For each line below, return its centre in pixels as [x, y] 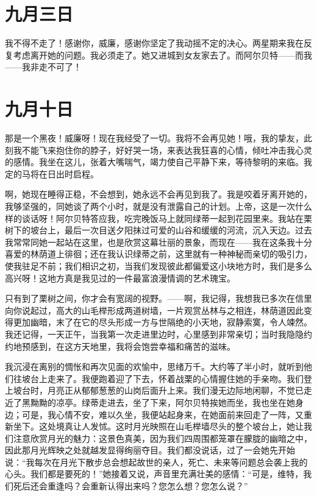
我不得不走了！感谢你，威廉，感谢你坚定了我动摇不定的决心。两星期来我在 [154, 43]
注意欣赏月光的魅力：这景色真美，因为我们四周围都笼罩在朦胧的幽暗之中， [162, 438]
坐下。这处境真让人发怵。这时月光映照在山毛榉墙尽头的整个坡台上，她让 [158, 426]
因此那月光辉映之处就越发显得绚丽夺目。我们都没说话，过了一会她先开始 [150, 450]
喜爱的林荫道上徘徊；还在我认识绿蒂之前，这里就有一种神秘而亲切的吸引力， [158, 254]
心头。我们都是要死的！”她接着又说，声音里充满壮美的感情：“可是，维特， [154, 474]
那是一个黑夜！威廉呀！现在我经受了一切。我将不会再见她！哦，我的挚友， [154, 138]
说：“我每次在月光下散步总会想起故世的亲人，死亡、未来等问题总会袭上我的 [156, 462]
